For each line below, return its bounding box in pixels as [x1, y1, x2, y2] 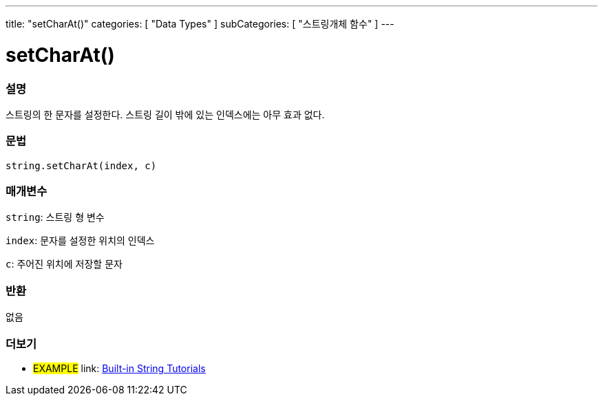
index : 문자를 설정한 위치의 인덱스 [6, 235, 155, 247]
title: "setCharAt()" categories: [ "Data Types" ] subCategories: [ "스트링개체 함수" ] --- [6, 18, 394, 30]
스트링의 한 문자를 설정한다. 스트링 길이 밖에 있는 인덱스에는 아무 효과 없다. [6, 108, 325, 120]
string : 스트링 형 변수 [6, 211, 105, 224]
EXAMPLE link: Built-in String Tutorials [33, 362, 206, 374]
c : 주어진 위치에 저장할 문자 [6, 258, 123, 270]
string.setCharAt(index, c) [6, 160, 157, 171]
